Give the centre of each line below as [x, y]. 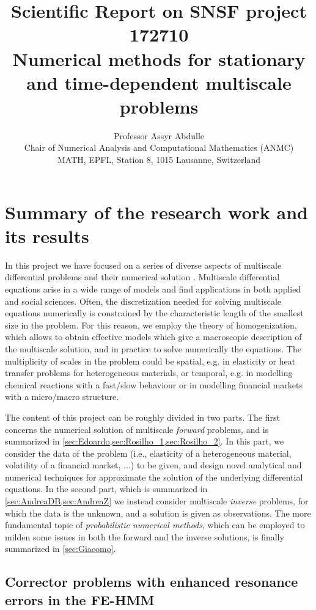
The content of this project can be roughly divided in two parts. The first [142, 417]
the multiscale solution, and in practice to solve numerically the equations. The [153, 348]
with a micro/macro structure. [62, 397]
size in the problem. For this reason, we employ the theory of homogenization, [151, 325]
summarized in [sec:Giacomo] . [61, 549]
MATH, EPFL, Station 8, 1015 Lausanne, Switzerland [159, 160]
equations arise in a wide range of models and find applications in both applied [153, 289]
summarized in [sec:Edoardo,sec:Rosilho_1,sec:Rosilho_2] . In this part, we [145, 441]
